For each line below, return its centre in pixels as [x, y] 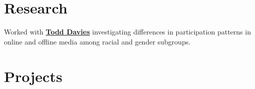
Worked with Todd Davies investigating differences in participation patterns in [127, 32]
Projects [33, 76]
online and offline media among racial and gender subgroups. [97, 41]
